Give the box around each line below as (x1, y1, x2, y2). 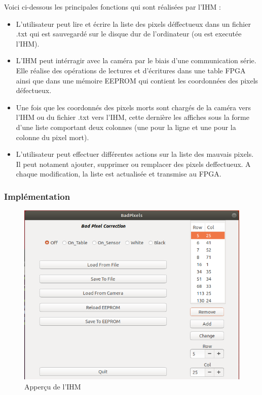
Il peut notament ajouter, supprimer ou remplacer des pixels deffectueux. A (16, 158, 251, 169)
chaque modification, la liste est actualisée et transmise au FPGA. (16, 168, 221, 179)
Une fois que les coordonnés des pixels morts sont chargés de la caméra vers (16, 102, 251, 112)
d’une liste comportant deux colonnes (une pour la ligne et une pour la (16, 121, 236, 132)
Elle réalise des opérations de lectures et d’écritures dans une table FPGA (16, 65, 246, 75)
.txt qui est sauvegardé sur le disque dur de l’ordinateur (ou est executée (16, 28, 242, 39)
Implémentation (4, 190, 70, 202)
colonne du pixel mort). (16, 131, 89, 142)
